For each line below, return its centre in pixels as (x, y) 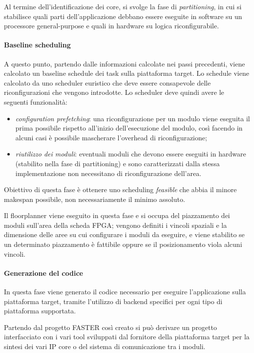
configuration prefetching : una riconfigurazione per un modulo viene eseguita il (133, 118)
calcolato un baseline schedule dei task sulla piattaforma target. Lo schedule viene (127, 73)
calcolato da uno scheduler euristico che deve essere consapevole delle (107, 82)
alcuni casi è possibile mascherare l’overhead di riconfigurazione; (111, 137)
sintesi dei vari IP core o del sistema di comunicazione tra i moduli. (105, 346)
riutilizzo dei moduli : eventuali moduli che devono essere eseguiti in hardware (131, 154)
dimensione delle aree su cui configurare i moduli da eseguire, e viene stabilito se (124, 234)
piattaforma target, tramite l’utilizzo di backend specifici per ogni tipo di (113, 301)
